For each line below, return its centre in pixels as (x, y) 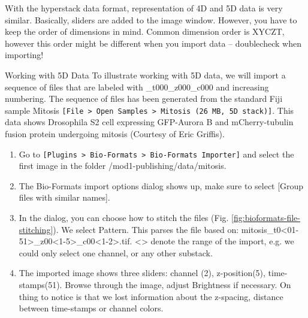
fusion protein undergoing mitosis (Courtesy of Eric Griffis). (115, 134)
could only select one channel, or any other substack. (116, 252)
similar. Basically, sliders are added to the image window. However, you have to (151, 19)
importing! (24, 55)
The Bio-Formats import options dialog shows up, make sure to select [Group (161, 185)
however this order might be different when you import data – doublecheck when (153, 43)
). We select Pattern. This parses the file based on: (146, 229)
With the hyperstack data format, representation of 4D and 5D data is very (144, 8)
